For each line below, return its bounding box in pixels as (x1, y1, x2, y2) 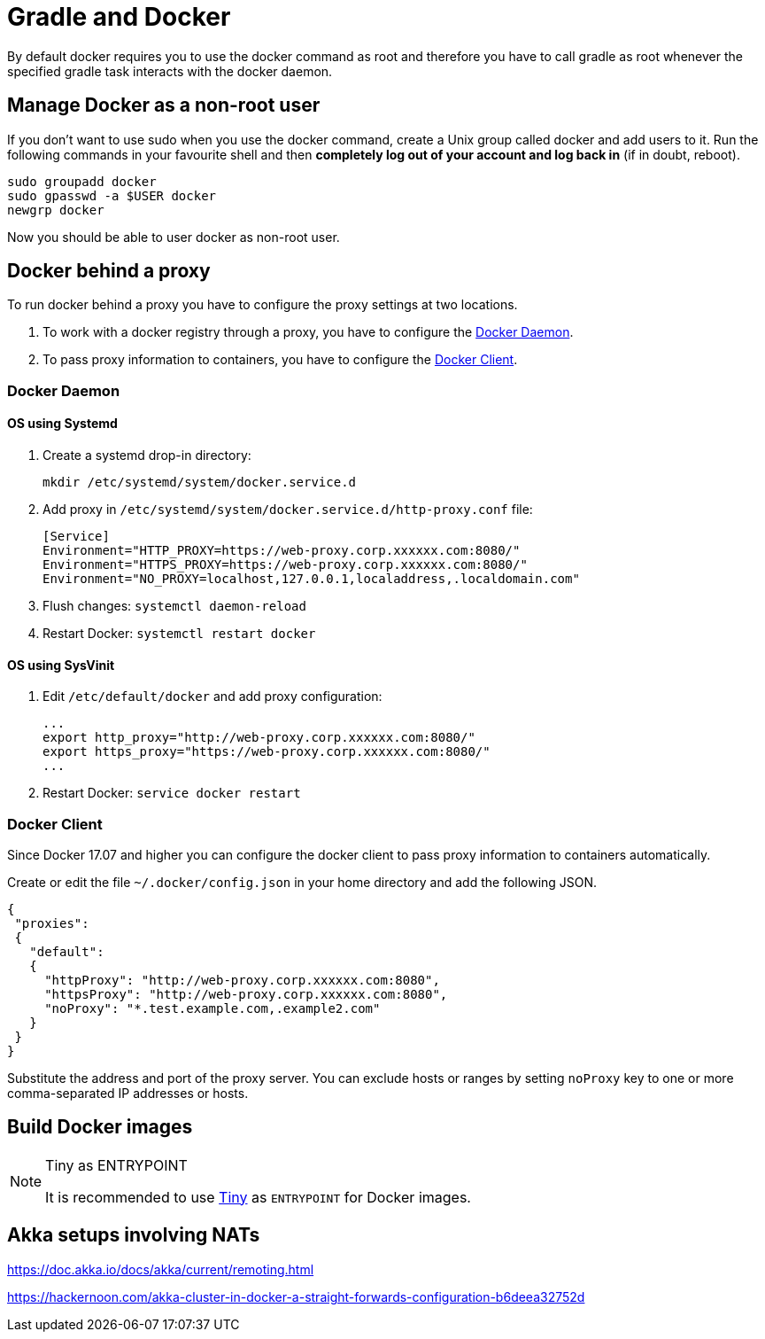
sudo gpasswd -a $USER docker (7, 188, 217, 203)
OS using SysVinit (7, 657, 115, 673)
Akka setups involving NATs (7, 1224, 260, 1247)
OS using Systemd (7, 416, 118, 432)
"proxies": (14, 916, 89, 930)
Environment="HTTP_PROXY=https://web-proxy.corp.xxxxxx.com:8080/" (42, 543, 521, 558)
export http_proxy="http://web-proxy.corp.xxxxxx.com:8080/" (42, 730, 475, 745)
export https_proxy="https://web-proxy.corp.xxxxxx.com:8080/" (42, 744, 491, 759)
